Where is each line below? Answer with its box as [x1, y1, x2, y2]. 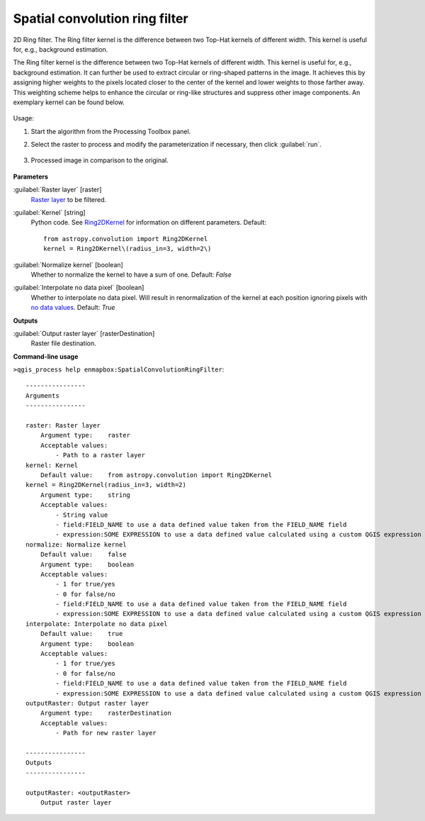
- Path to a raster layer [55, 451, 145, 459]
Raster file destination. [30, 339, 96, 347]
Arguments [25, 391, 59, 400]
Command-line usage [13, 352, 79, 361]
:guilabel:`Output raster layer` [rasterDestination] [13, 329, 155, 337]
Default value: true [40, 630, 123, 638]
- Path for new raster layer [55, 729, 157, 737]
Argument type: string [40, 491, 131, 499]
